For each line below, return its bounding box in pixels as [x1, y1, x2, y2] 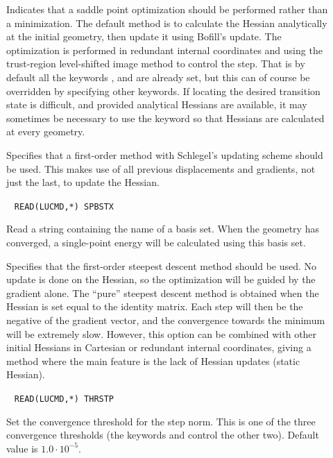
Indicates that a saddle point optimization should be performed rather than [6, 2, 328, 16]
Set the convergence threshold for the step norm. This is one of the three [6, 414, 316, 428]
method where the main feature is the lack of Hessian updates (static [6, 353, 300, 368]
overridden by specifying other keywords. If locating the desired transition [6, 83, 321, 98]
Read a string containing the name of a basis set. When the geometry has [6, 221, 319, 236]
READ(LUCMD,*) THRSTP [14, 393, 114, 404]
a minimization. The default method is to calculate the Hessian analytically [6, 15, 327, 30]
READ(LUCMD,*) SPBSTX [14, 201, 114, 212]
